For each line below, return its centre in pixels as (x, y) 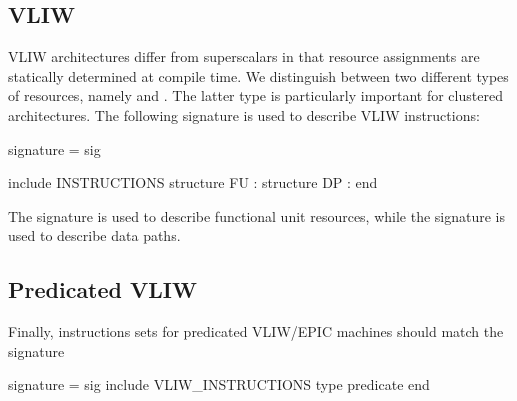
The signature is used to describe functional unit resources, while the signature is (257, 215)
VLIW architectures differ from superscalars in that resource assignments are (244, 56)
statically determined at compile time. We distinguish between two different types (258, 75)
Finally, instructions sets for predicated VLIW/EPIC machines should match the (256, 331)
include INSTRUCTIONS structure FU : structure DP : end (193, 182)
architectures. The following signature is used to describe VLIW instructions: (244, 114)
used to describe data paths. (94, 235)
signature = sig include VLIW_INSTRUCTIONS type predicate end (219, 384)
